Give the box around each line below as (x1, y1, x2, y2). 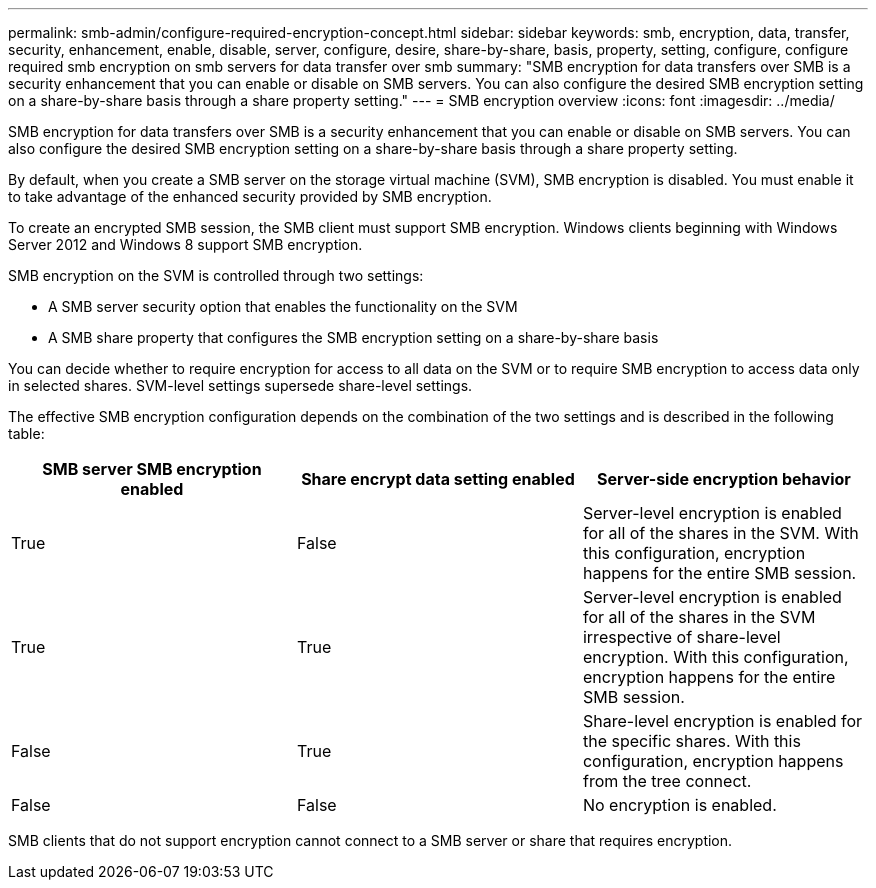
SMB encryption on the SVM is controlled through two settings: (8, 267, 424, 284)
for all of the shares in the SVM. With (582, 523, 859, 543)
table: (8, 425, 45, 442)
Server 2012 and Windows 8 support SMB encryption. (8, 236, 363, 253)
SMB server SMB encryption (42, 459, 262, 479)
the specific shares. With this (582, 731, 801, 751)
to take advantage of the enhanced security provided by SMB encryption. (8, 188, 492, 205)
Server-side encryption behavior (597, 469, 851, 489)
